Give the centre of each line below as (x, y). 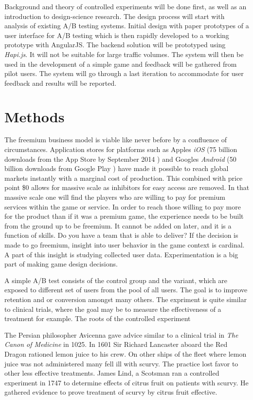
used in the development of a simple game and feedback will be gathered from (121, 64)
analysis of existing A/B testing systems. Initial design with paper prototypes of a (127, 26)
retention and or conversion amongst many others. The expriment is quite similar (126, 299)
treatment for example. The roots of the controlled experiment (98, 318)
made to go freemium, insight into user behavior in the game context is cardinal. (125, 245)
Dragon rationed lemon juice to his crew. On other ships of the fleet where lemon (126, 353)
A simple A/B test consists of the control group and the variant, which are (116, 280)
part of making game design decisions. (61, 264)
